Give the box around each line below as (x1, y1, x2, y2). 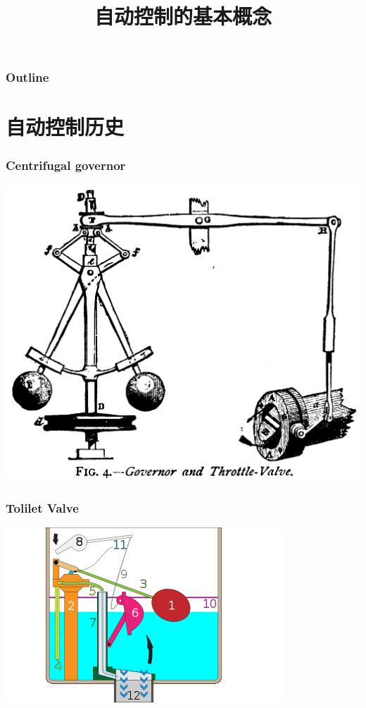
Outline (6, 68, 49, 86)
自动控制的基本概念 (94, 1, 272, 30)
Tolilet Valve (6, 499, 79, 516)
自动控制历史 (6, 112, 125, 141)
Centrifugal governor (6, 156, 126, 173)
